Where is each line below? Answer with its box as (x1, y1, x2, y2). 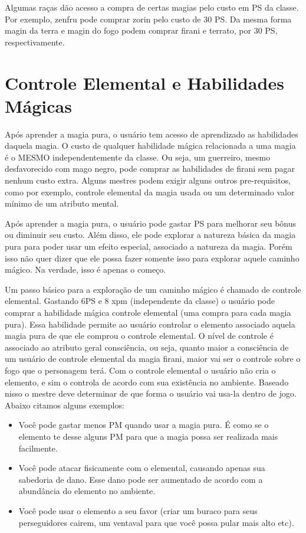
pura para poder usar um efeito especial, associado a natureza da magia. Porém (5, 240, 292, 253)
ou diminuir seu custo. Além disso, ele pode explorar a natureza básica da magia (5, 228, 296, 241)
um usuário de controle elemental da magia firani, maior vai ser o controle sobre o (5, 352, 301, 365)
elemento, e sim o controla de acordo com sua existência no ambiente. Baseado (5, 375, 289, 388)
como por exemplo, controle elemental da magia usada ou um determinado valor (5, 185, 295, 198)
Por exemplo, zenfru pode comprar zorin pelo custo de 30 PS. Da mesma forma (5, 12, 292, 25)
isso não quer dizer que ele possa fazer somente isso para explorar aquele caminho (5, 251, 300, 264)
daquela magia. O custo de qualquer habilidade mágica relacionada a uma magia (5, 139, 296, 152)
